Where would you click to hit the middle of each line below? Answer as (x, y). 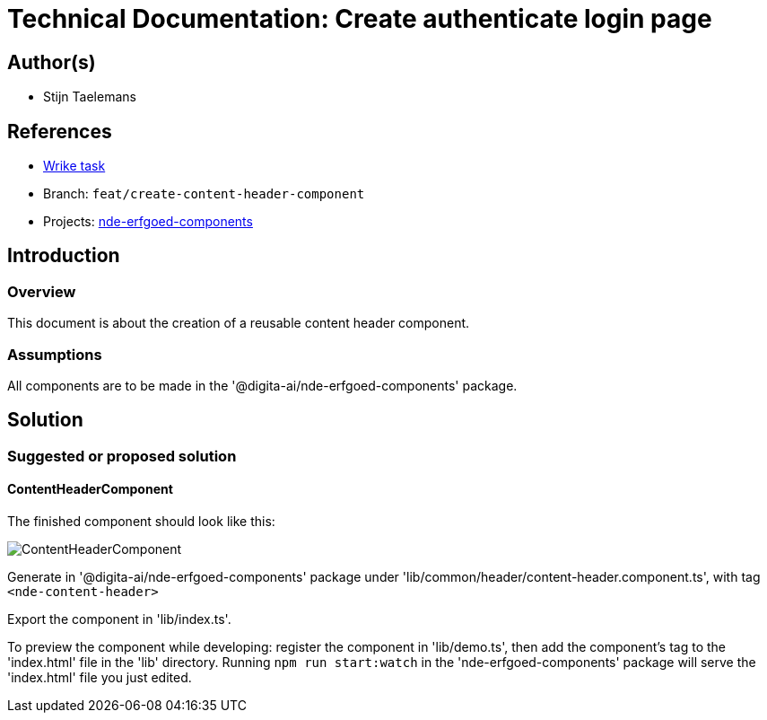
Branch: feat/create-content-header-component (204, 194)
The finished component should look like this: (141, 522)
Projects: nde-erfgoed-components (148, 222)
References (60, 131)
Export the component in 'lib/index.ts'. (119, 619)
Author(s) (52, 62)
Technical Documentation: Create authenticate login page (360, 19)
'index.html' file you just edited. (100, 678)
